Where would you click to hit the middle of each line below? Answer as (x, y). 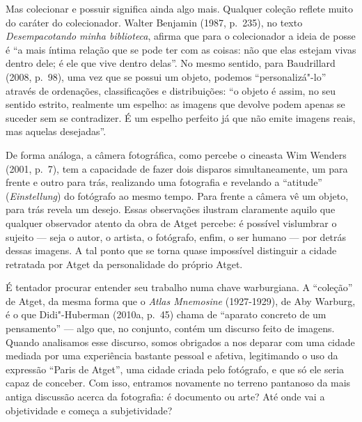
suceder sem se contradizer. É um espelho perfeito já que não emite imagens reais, (181, 117)
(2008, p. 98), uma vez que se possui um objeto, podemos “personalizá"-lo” (166, 76)
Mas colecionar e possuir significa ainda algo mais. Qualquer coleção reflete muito (180, 8)
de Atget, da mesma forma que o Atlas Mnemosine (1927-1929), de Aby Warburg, (181, 300)
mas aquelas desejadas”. (56, 131)
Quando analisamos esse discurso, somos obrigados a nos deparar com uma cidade (180, 342)
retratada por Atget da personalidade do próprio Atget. (124, 264)
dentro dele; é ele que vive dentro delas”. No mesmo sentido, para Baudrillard (171, 63)
